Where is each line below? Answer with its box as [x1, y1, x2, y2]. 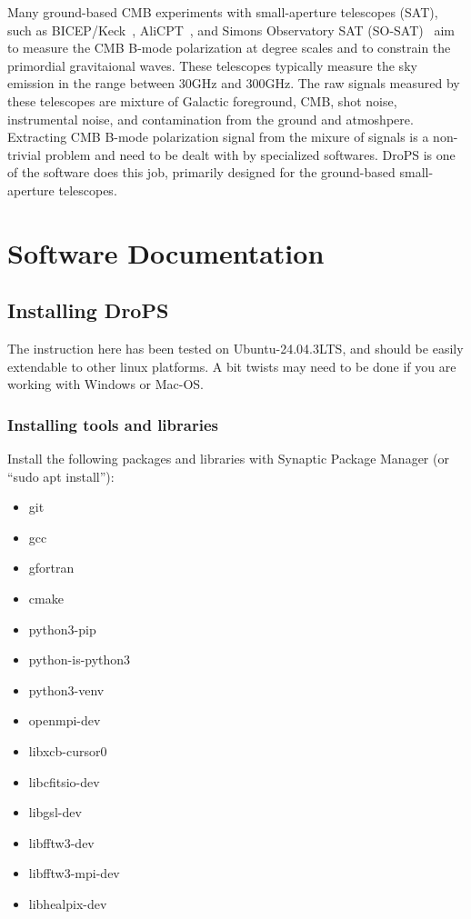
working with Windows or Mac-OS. [7, 375, 205, 394]
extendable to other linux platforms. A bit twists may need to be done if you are [7, 356, 456, 375]
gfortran [28, 558, 75, 577]
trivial [7, 145, 42, 164]
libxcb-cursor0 [28, 742, 107, 761]
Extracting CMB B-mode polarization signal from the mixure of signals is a [7, 127, 429, 146]
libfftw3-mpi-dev [28, 864, 120, 883]
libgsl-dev [28, 803, 82, 822]
